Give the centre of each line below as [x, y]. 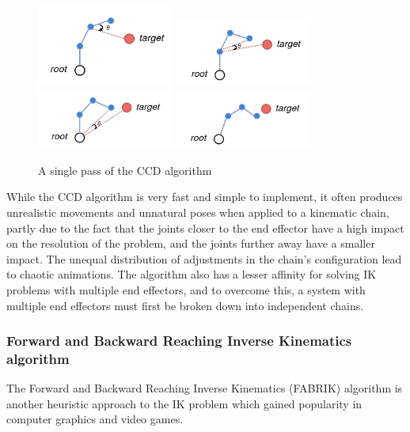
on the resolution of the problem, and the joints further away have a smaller [191, 243]
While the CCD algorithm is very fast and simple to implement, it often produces [205, 197]
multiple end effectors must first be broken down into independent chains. [185, 305]
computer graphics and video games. [95, 419]
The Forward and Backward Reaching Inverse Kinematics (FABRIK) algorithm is [205, 388]
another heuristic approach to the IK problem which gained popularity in [184, 403]
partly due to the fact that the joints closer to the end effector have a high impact [205, 227]
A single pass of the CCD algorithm [125, 170]
